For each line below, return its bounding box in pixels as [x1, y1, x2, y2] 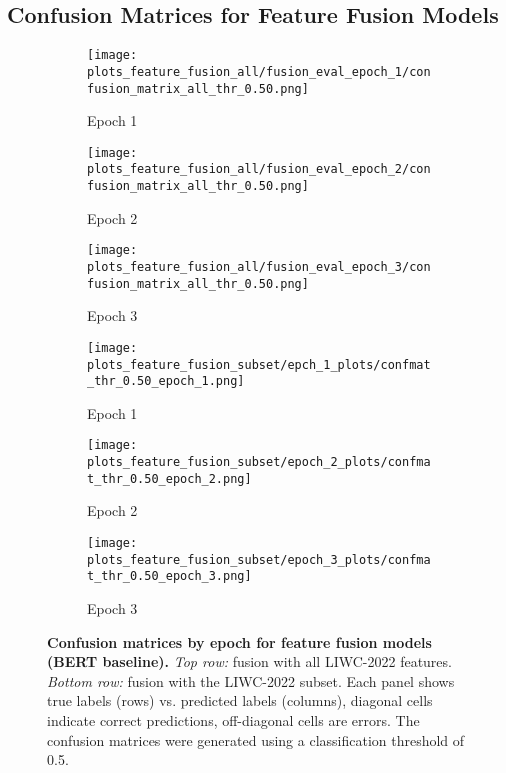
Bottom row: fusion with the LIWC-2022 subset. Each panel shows [47, 670, 455, 691]
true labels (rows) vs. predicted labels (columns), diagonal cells [47, 690, 433, 711]
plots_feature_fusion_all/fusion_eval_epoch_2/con [87, 162, 431, 177]
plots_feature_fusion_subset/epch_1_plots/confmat [87, 357, 431, 372]
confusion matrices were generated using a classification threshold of [47, 729, 465, 750]
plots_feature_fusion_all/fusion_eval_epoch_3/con [87, 259, 431, 274]
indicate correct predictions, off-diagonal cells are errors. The [47, 709, 420, 730]
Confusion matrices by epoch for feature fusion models [47, 631, 432, 652]
